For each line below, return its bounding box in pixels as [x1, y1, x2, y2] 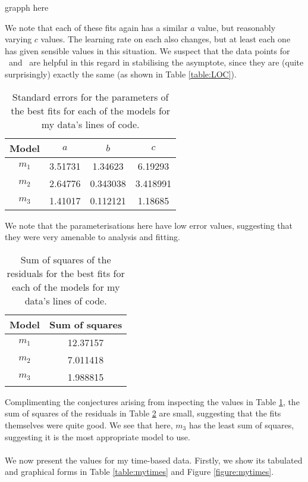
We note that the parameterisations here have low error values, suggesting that [5, 219, 293, 231]
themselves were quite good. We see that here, [5, 418, 173, 431]
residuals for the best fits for [7, 266, 125, 280]
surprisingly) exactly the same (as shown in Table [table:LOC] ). [5, 67, 237, 80]
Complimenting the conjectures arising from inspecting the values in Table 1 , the [5, 395, 300, 408]
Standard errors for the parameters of [12, 89, 169, 104]
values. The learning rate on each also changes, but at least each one [40, 33, 291, 45]
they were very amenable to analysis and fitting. [5, 231, 181, 243]
